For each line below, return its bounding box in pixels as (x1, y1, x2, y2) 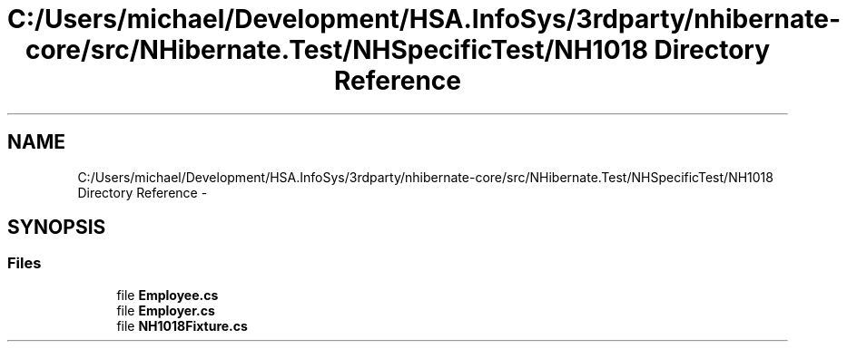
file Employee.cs (116, 286, 219, 303)
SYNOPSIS (7, 216, 106, 239)
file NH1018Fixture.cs (116, 317, 248, 334)
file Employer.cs (116, 302, 215, 318)
